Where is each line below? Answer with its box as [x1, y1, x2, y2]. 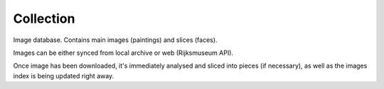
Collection [13, 11, 75, 26]
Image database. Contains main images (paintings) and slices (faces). [13, 36, 218, 44]
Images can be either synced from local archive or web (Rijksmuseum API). [13, 48, 234, 57]
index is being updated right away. [13, 71, 114, 80]
